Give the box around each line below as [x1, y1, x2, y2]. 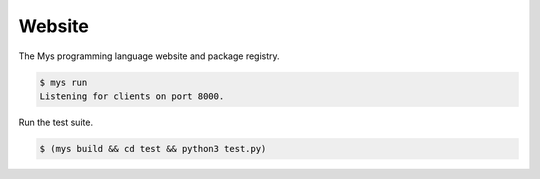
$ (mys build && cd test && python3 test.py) [39, 143, 267, 154]
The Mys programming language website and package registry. [18, 50, 280, 62]
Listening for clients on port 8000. [39, 90, 225, 102]
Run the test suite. [18, 116, 94, 128]
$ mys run [39, 76, 88, 88]
